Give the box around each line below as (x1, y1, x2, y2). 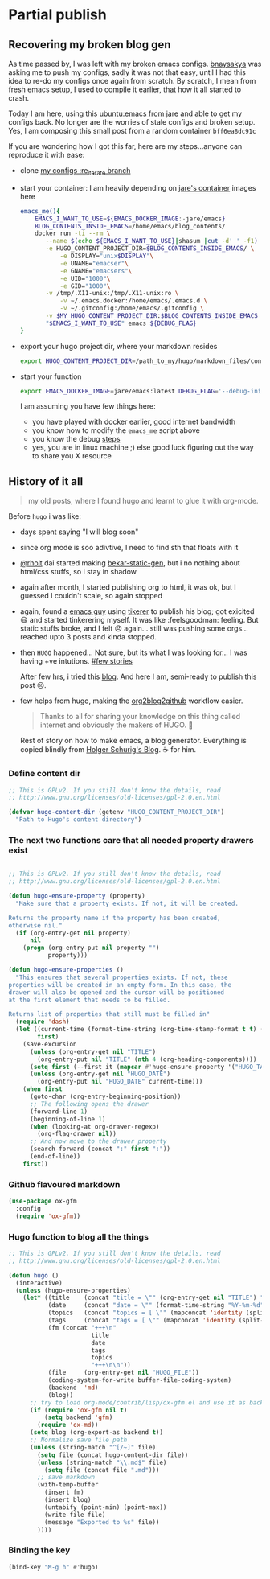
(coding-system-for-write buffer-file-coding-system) (47, 1376, 231, 1384)
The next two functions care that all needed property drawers (8, 834, 255, 845)
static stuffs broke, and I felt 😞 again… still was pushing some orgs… (19, 623, 249, 633)
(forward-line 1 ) (29, 1108, 88, 1116)
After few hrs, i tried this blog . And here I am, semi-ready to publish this (19, 672, 257, 681)
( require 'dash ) (15, 1018, 70, 1026)
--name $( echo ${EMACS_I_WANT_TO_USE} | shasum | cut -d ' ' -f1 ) (45, 237, 259, 245)
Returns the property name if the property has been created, (8, 914, 221, 922)
